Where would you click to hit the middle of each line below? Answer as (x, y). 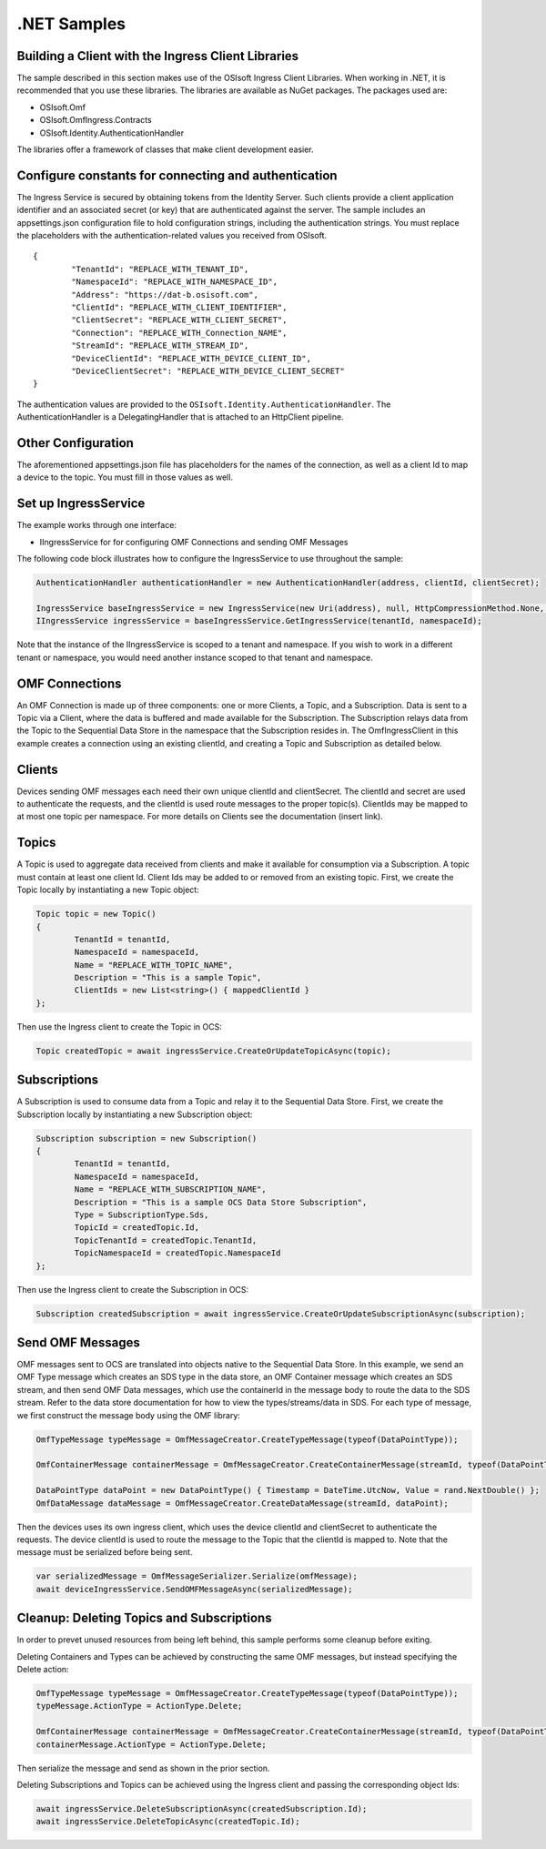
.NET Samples (71, 24)
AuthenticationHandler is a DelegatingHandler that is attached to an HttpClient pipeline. (181, 417)
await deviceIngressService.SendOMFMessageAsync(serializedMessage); (194, 1589)
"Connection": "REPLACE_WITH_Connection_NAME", (179, 333)
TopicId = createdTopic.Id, (137, 1228)
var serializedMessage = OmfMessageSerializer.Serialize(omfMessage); (197, 1576)
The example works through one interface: (97, 525)
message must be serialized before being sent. (105, 1552)
